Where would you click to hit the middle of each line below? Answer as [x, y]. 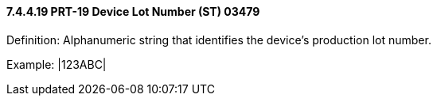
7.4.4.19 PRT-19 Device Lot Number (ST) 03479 [133, 11]
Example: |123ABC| [57, 64]
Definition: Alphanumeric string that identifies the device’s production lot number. [219, 40]
